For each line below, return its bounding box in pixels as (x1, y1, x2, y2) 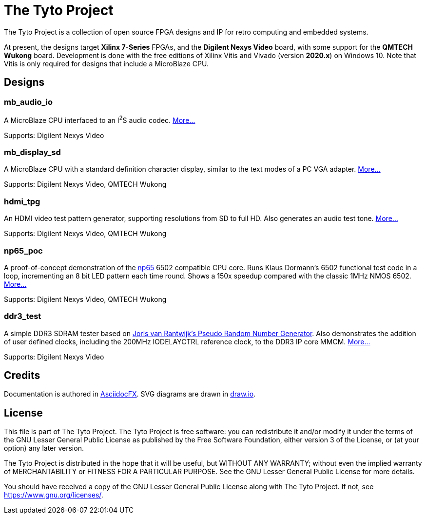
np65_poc (4, 245, 43, 256)
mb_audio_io (4, 97, 53, 107)
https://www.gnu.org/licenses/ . (4, 491, 103, 499)
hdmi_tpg (4, 196, 40, 206)
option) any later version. (4, 444, 84, 453)
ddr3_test (4, 311, 41, 321)
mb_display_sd (4, 147, 61, 157)
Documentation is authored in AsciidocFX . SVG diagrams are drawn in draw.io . (4, 390, 256, 398)
